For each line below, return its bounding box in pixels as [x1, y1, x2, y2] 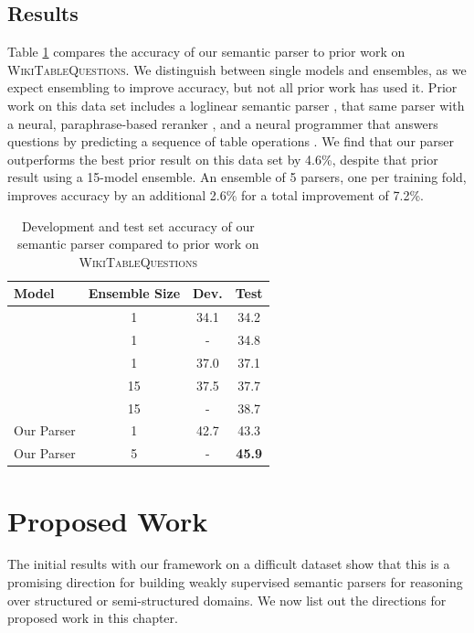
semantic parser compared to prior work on [17, 234, 259, 253]
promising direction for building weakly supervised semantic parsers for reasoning [7, 573, 463, 592]
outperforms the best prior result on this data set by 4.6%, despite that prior [7, 149, 438, 168]
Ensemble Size [88, 284, 181, 303]
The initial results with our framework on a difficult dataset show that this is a [7, 554, 450, 574]
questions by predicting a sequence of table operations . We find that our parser [7, 132, 455, 151]
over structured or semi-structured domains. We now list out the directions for [7, 590, 447, 609]
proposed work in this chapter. [7, 608, 178, 628]
